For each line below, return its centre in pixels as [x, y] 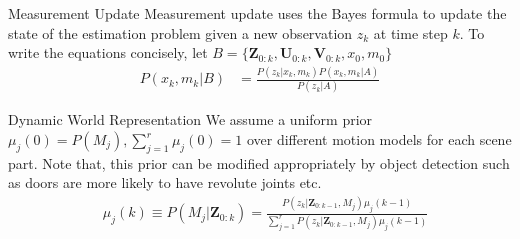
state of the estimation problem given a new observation [180, 32]
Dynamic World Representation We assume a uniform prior [190, 119]
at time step [410, 32]
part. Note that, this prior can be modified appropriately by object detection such [259, 162]
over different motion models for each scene [379, 139]
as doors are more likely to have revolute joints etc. [165, 182]
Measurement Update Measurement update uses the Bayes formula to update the [257, 13]
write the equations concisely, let [108, 52]
